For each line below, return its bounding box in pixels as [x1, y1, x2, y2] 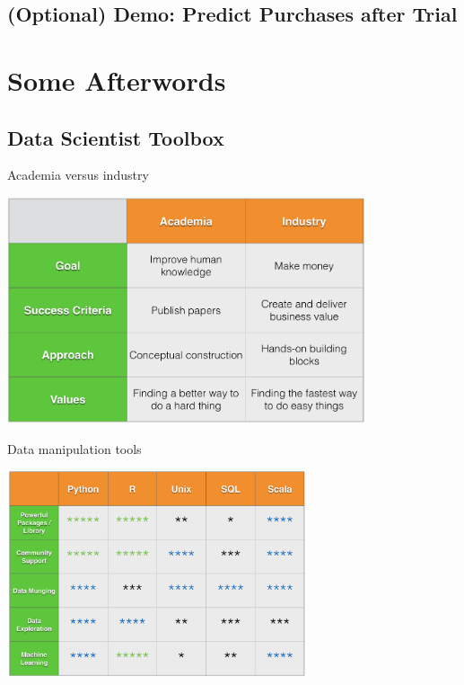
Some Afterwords [7, 61, 226, 98]
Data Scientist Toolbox [7, 123, 224, 151]
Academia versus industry [7, 165, 149, 184]
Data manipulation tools [7, 439, 142, 458]
